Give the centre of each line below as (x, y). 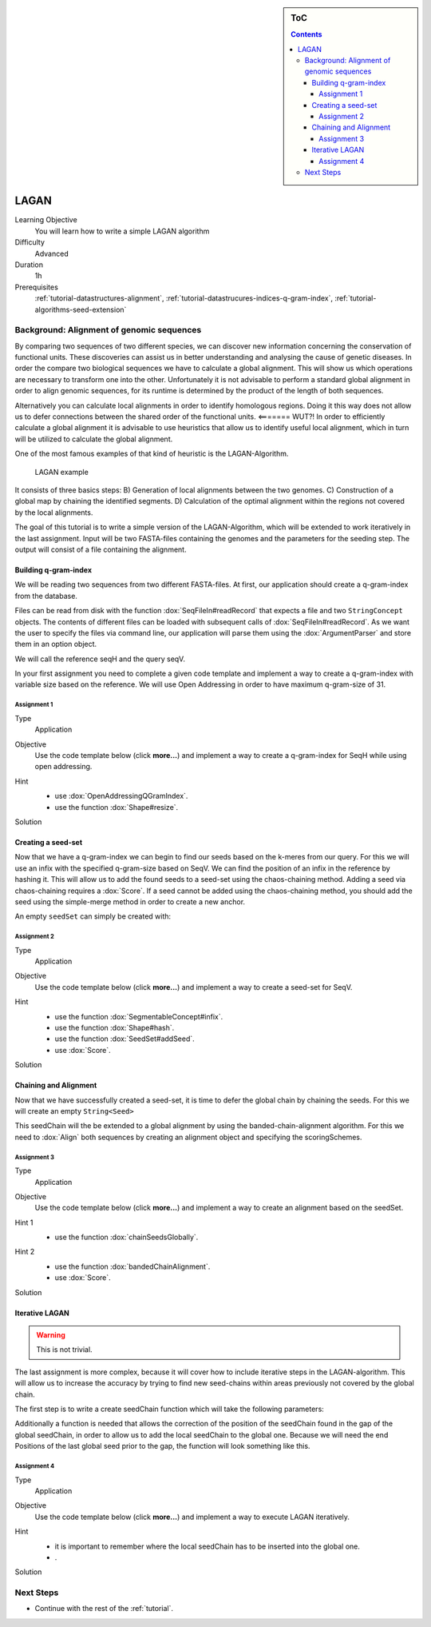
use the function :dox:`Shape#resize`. (117, 807)
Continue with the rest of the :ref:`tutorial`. (104, 1609)
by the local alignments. (54, 512)
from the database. (46, 596)
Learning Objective (46, 220)
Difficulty (30, 242)
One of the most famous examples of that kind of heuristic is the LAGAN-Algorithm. (152, 454)
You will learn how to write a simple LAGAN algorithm (122, 231)
